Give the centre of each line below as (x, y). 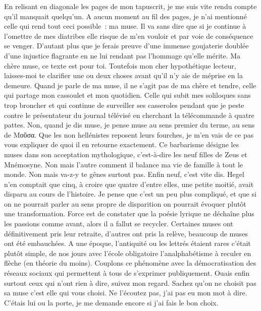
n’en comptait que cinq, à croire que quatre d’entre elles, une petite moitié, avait (129, 184)
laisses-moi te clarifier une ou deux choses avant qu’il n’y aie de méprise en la (124, 75)
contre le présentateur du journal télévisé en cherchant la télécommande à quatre (129, 115)
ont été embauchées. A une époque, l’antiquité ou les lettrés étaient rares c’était (127, 243)
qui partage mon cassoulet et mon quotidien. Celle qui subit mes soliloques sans (127, 95)
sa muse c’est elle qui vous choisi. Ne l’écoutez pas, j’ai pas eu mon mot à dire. (126, 293)
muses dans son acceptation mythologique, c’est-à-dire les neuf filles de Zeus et (126, 154)
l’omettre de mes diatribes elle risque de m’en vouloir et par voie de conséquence (129, 36)
